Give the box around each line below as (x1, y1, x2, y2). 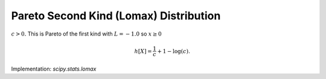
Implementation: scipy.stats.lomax (11, 65, 97, 72)
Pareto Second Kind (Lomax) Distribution (11, 9, 221, 22)
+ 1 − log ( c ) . (157, 48, 190, 54)
